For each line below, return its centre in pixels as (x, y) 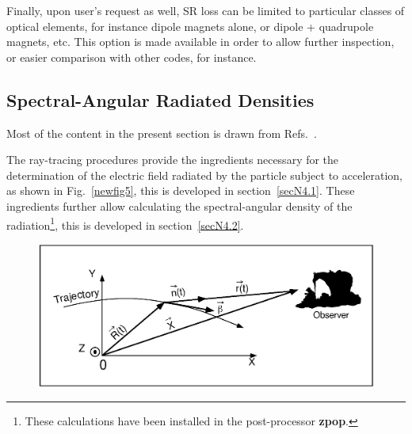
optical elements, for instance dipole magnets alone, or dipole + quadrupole (190, 26)
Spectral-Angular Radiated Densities (160, 99)
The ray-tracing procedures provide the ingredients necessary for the (173, 160)
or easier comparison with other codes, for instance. (132, 57)
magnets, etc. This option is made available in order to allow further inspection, (200, 42)
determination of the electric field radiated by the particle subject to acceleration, (204, 175)
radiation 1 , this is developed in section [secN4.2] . (125, 223)
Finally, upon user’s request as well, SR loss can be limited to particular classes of (206, 10)
